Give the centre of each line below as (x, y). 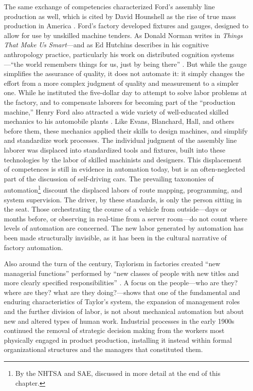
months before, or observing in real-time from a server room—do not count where (126, 218)
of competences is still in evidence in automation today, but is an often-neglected (125, 169)
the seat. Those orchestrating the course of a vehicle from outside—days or (116, 209)
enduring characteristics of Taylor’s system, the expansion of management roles (122, 302)
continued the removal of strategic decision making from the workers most (114, 330)
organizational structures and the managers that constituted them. (103, 349)
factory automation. (34, 247)
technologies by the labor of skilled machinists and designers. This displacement (123, 159)
